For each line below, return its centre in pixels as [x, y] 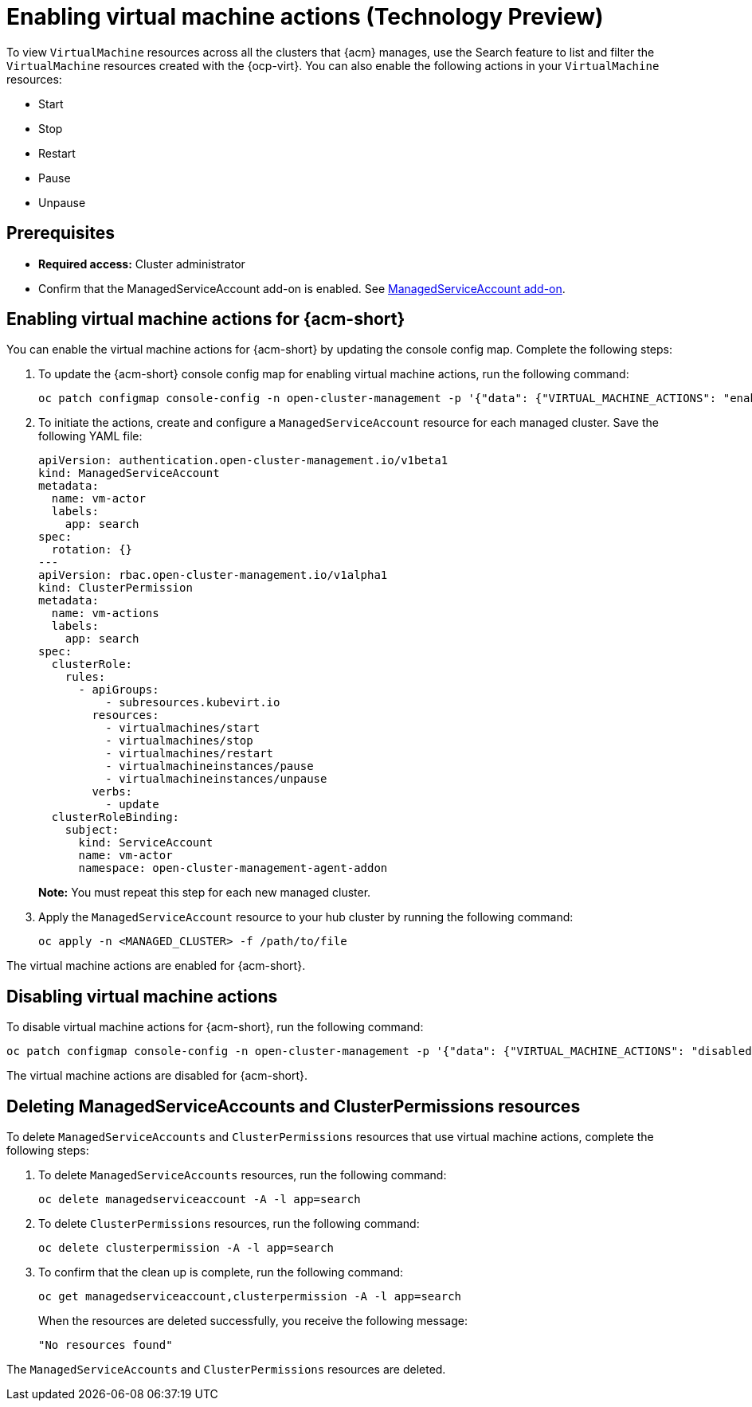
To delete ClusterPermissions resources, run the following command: [229, 1224]
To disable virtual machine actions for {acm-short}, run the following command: [215, 1027]
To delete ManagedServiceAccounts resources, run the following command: [243, 1175]
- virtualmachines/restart [190, 754]
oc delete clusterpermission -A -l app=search [186, 1248]
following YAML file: [90, 436]
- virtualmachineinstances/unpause [216, 779]
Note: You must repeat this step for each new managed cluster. [205, 893]
